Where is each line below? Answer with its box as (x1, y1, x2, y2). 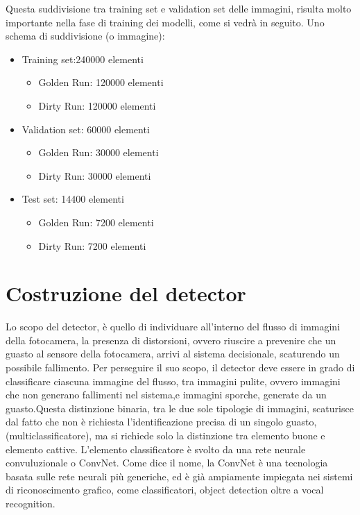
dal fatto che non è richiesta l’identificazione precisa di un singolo (6, 414, 284, 429)
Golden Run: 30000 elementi (38, 145, 159, 160)
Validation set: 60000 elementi (22, 121, 150, 136)
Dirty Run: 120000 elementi (38, 98, 156, 112)
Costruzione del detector (6, 279, 246, 307)
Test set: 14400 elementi (22, 192, 124, 206)
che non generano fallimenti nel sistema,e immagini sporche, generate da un (6, 387, 327, 402)
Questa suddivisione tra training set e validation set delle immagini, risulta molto (6, 1, 352, 15)
